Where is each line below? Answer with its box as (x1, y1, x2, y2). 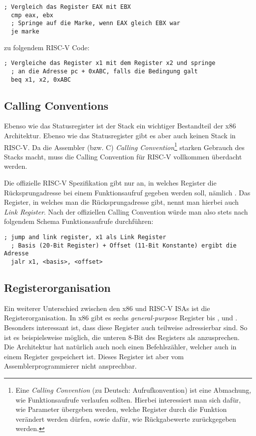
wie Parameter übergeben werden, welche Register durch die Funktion (15, 404, 227, 414)
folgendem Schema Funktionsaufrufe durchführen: (4, 216, 154, 226)
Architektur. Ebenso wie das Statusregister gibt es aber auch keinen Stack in (4, 130, 236, 140)
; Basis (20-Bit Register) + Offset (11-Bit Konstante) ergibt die (11, 242, 237, 249)
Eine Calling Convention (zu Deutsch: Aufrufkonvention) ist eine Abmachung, (15, 384, 252, 395)
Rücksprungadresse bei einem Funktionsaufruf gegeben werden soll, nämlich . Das (4, 187, 251, 197)
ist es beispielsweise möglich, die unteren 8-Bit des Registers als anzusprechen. (4, 332, 240, 342)
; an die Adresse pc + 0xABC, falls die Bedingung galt (11, 67, 198, 75)
